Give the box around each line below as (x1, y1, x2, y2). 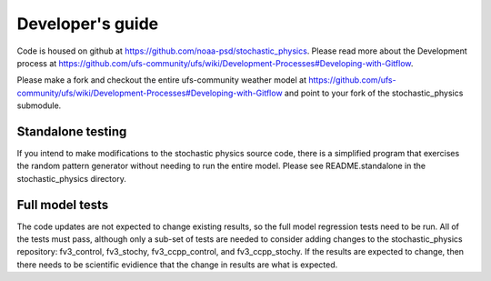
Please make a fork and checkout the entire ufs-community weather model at (16, 75, 307, 85)
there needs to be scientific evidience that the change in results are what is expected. (16, 259, 338, 270)
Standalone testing (16, 124, 127, 139)
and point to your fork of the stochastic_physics (284, 87, 464, 98)
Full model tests (16, 196, 109, 213)
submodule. (16, 100, 62, 111)
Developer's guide (16, 14, 159, 34)
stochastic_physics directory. (16, 173, 126, 184)
